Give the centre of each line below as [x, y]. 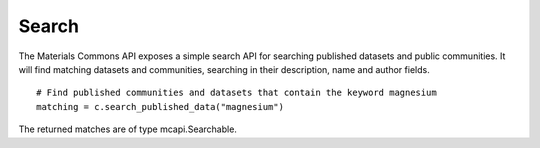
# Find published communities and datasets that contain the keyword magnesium [236, 93]
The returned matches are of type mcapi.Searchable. [127, 129]
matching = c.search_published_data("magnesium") [160, 106]
